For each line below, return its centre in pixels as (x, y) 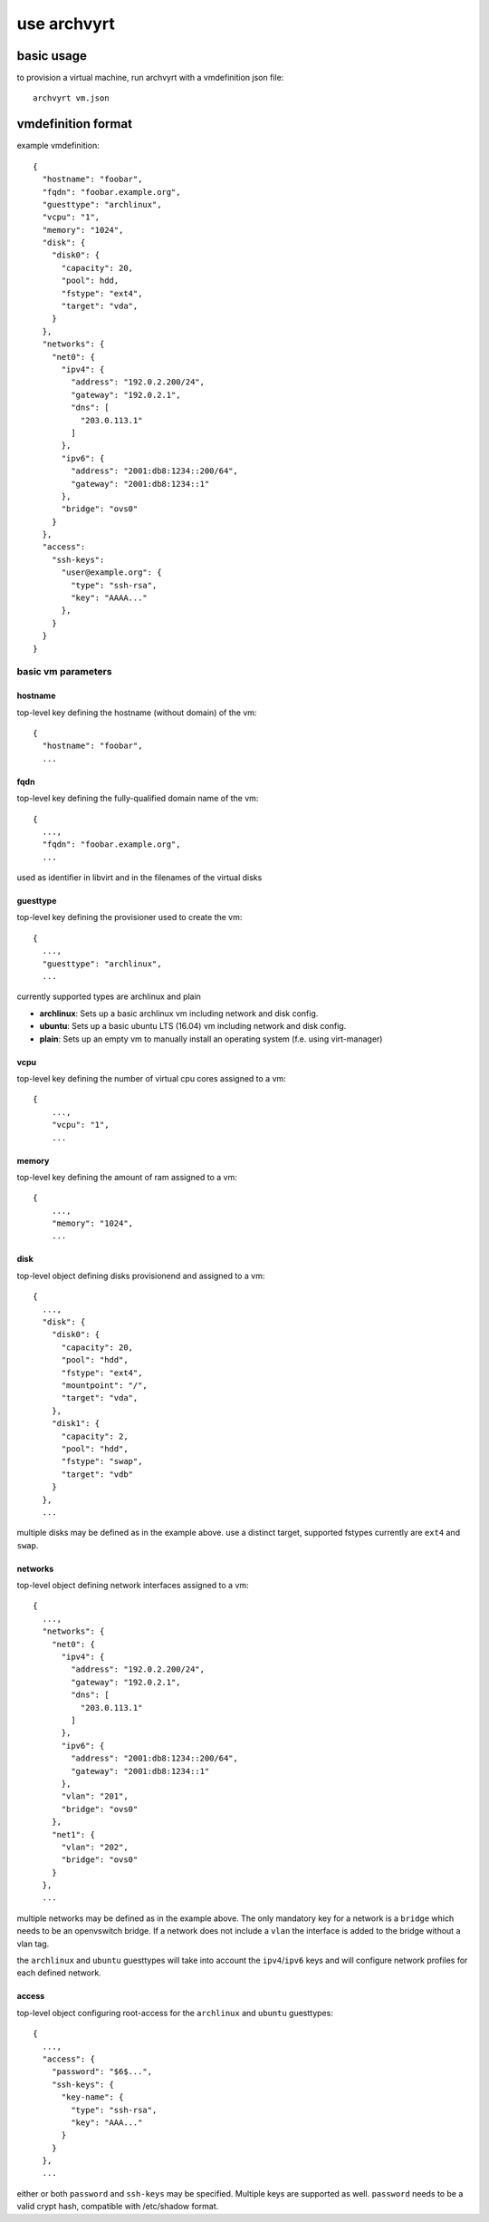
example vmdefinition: (58, 146)
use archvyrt (66, 24)
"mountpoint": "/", (105, 1386)
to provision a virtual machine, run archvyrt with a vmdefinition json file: (150, 78)
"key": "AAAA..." (110, 598)
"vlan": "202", (95, 1847)
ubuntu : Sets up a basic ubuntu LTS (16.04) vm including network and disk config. (193, 1026)
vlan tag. (33, 1944)
